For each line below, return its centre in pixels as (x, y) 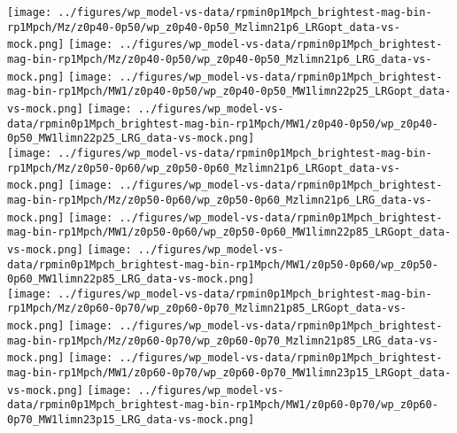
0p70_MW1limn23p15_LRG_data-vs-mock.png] (131, 420)
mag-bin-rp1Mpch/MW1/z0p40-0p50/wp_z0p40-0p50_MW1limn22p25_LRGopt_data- (229, 92)
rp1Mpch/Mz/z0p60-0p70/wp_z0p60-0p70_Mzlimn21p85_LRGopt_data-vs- (207, 309)
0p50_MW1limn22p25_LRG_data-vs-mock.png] (131, 139)
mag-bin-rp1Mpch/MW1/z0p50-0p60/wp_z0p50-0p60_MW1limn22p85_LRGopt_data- (229, 232)
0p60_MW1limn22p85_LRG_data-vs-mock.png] (131, 279)
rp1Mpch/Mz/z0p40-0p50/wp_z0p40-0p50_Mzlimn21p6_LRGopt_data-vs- (204, 27)
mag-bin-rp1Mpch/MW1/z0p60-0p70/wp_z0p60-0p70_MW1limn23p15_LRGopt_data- (229, 373)
